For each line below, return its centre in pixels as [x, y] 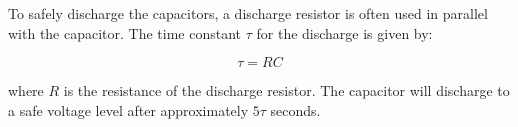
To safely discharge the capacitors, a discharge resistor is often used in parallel [248, 13]
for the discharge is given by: [344, 32]
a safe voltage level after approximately [128, 109]
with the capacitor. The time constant [125, 32]
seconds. [295, 109]
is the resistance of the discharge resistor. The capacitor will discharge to [286, 90]
